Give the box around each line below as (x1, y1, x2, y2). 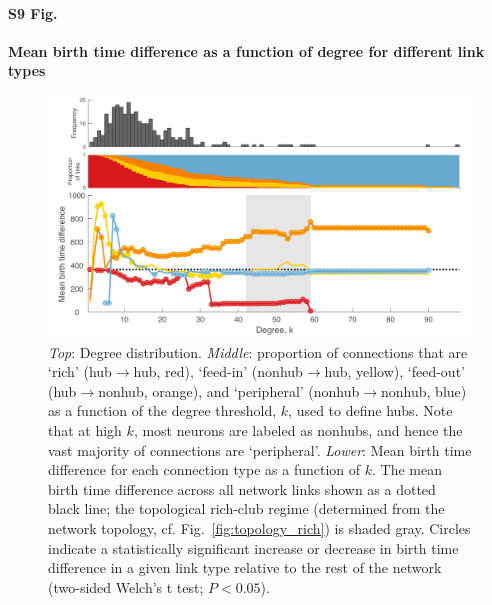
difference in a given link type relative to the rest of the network (48, 557, 442, 578)
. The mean (372, 459, 442, 480)
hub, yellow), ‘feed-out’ (324, 361, 465, 382)
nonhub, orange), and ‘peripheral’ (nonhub (98, 380, 360, 401)
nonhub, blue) (381, 380, 467, 401)
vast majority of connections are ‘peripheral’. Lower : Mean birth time (48, 439, 472, 460)
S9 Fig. (8, 2, 58, 23)
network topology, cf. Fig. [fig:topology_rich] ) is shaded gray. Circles (48, 517, 471, 538)
